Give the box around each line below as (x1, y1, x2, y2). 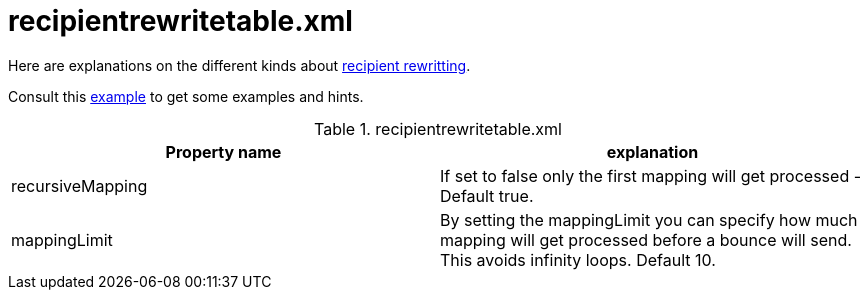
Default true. (440, 185, 534, 206)
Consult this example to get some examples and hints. (8, 87, 364, 105)
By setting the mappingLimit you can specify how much (440, 209, 858, 230)
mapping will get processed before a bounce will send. (440, 229, 852, 250)
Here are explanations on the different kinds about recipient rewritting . (8, 56, 471, 74)
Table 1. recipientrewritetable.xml (314, 118, 562, 139)
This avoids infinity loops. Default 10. (440, 249, 716, 270)
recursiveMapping (11, 175, 148, 196)
